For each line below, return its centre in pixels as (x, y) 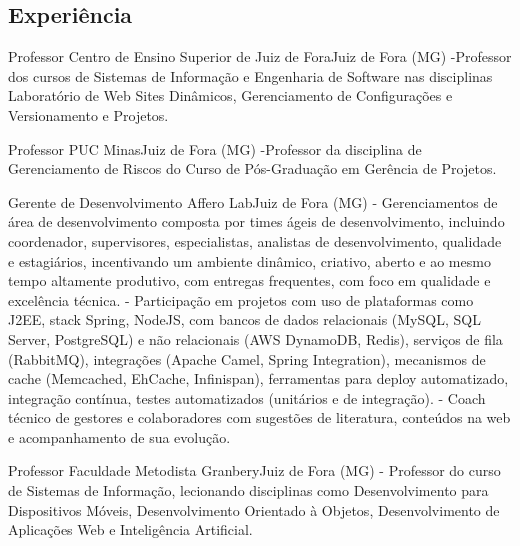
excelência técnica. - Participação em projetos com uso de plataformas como (241, 299)
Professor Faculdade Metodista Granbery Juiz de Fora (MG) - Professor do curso (254, 470)
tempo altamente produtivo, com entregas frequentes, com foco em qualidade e (249, 280)
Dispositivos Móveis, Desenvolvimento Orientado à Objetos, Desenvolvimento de (254, 509)
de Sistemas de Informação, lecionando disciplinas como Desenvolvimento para (248, 490)
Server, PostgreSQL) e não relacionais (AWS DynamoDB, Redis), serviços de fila (255, 338)
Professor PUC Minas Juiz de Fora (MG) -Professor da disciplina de (215, 148)
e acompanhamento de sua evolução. (119, 436)
